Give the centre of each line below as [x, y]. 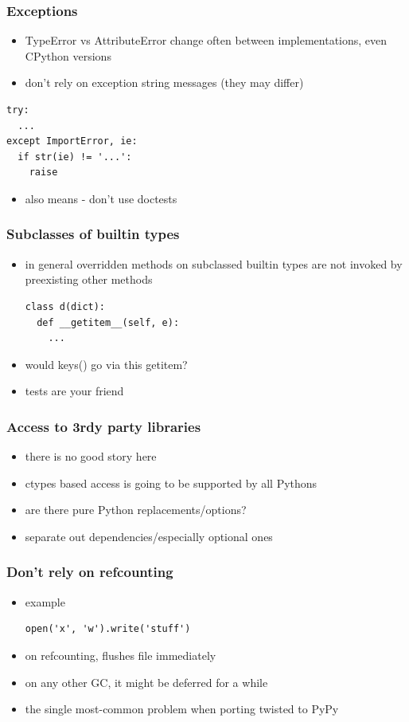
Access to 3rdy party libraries [104, 426]
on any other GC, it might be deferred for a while [146, 682]
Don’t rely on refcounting [90, 572]
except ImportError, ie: [72, 141]
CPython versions [68, 55]
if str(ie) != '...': [75, 157]
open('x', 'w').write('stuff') [108, 629]
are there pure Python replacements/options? [136, 510]
